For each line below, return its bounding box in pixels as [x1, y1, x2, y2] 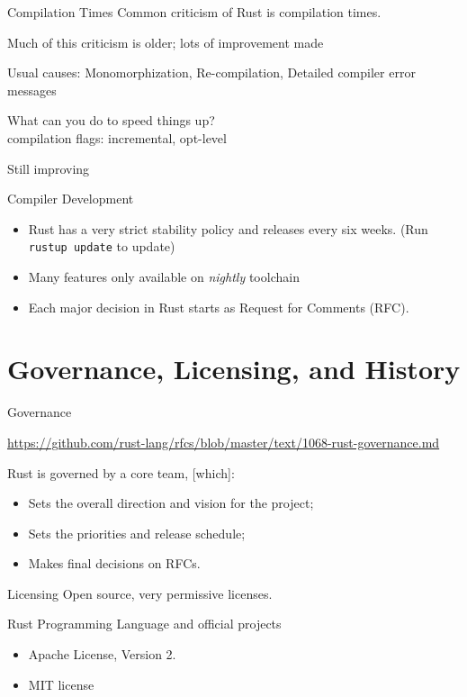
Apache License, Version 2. [28, 645, 176, 664]
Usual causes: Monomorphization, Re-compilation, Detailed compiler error [7, 63, 416, 82]
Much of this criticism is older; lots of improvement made [7, 32, 324, 51]
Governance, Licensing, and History [7, 350, 461, 387]
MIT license [28, 674, 94, 693]
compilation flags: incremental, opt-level [7, 128, 227, 147]
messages [7, 80, 57, 99]
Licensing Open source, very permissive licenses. [7, 584, 273, 602]
